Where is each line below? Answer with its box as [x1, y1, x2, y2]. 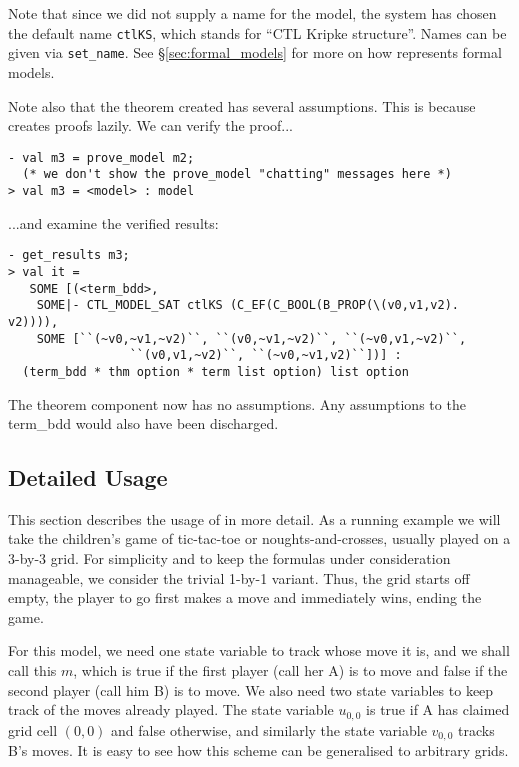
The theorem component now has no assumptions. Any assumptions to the [8, 393, 466, 414]
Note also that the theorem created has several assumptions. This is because [8, 95, 476, 116]
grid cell [8, 719, 58, 740]
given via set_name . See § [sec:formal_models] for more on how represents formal [8, 42, 502, 63]
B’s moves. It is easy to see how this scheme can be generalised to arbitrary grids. [8, 740, 509, 761]
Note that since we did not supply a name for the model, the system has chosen [8, 3, 497, 23]
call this [8, 660, 57, 681]
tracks [458, 719, 495, 740]
